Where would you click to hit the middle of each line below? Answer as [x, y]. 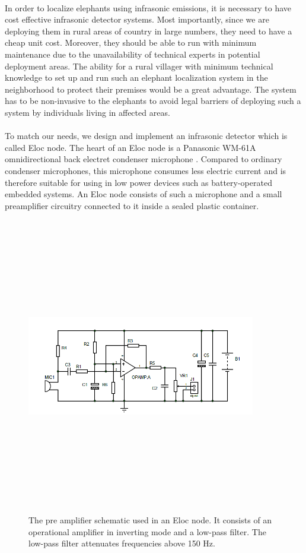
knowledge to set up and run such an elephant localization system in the [136, 78]
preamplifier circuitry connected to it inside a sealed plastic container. [132, 205]
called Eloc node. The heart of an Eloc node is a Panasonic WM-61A [130, 147]
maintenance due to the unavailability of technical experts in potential [133, 54]
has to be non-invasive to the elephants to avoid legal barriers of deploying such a [153, 101]
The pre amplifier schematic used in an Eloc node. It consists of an [150, 520]
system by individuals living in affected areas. [87, 112]
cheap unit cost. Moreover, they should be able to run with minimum [131, 42]
